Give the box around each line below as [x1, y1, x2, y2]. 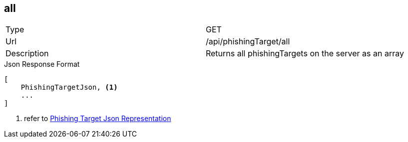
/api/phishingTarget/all [205, 36, 290, 47]
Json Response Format [4, 60, 80, 69]
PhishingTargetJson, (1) [20, 83, 118, 92]
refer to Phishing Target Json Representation [24, 114, 171, 123]
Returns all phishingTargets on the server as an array [205, 48, 404, 59]
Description [5, 48, 49, 59]
